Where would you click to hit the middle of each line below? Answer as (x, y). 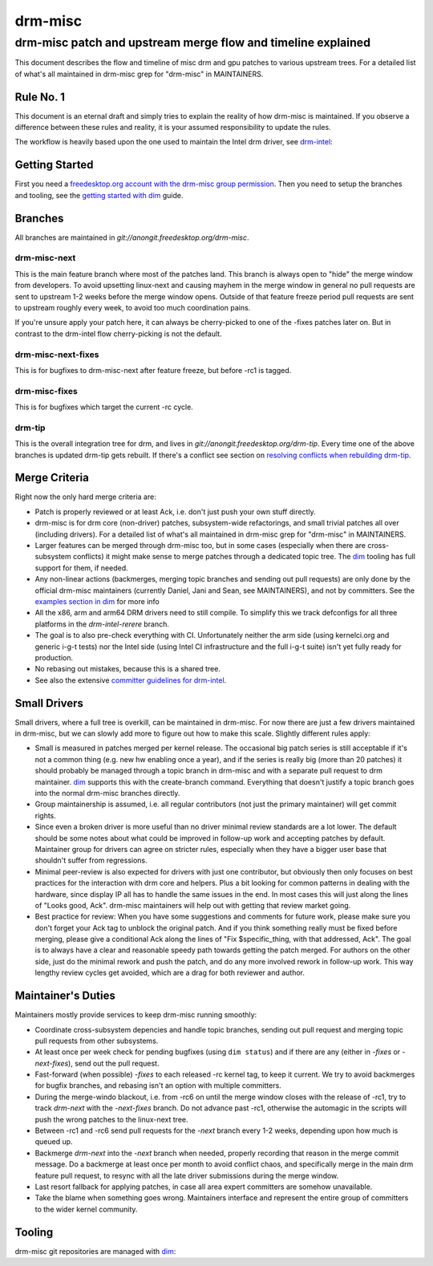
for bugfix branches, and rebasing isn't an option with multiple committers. (158, 1085)
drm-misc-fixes (46, 391)
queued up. (54, 1142)
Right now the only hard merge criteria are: (85, 497)
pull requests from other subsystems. (97, 1041)
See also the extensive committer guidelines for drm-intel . (131, 680)
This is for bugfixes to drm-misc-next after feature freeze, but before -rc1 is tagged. (153, 370)
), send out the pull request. (114, 1063)
